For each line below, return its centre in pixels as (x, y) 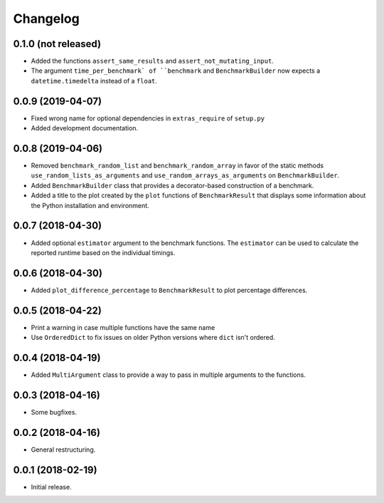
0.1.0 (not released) (57, 44)
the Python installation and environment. (90, 205)
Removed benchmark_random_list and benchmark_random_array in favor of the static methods (177, 166)
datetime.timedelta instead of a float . (94, 81)
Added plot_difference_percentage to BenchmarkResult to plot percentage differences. (169, 290)
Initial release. (51, 487)
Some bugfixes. (54, 412)
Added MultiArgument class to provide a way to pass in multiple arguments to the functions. (168, 375)
